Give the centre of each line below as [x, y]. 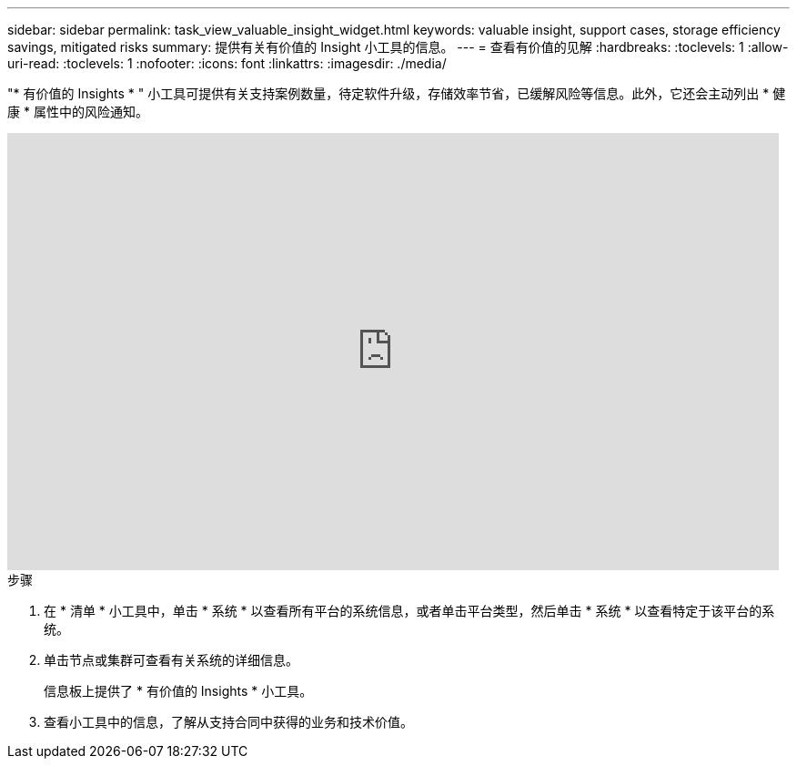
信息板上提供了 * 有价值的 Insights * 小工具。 [178, 691]
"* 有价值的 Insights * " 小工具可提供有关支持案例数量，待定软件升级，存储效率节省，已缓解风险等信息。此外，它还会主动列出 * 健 [397, 93]
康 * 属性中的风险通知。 [78, 112]
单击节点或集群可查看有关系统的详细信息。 [171, 660]
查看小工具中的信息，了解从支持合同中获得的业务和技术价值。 [228, 722]
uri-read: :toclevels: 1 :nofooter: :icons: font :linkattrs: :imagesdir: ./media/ [227, 63]
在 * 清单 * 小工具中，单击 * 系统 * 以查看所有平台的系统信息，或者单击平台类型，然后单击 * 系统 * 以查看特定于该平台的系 [409, 611]
